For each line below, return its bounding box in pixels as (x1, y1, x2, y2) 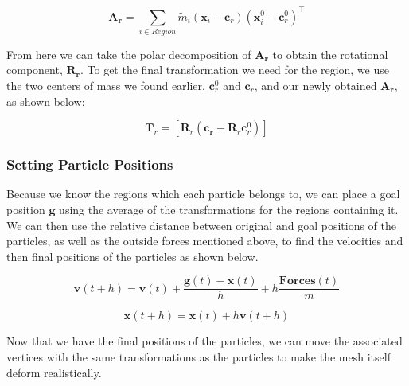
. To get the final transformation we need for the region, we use (80, 61, 389, 78)
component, (6, 61, 63, 78)
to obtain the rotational (272, 45, 388, 62)
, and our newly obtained (254, 77, 377, 94)
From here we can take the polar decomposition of (6, 45, 251, 62)
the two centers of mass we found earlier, (6, 77, 205, 94)
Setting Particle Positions (6, 154, 173, 174)
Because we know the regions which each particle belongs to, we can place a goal (6, 185, 400, 202)
